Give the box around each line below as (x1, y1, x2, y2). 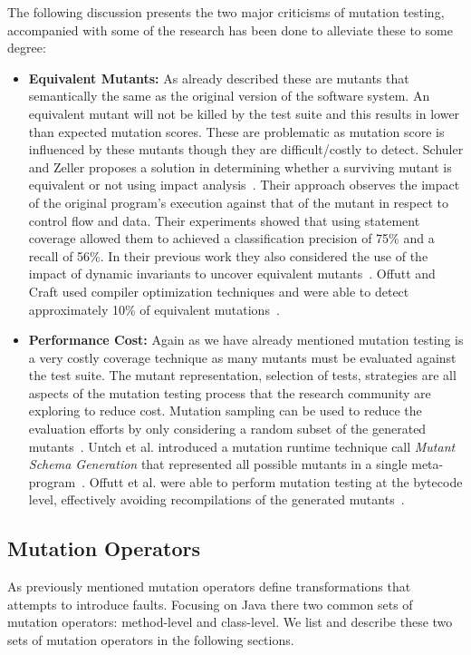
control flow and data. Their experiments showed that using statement (28, 210, 420, 230)
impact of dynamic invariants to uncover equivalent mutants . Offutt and (28, 264, 436, 283)
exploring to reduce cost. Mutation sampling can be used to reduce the (28, 401, 422, 420)
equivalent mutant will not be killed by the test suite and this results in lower (28, 103, 460, 122)
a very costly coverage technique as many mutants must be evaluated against (28, 347, 457, 367)
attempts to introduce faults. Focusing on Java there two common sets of (7, 594, 413, 613)
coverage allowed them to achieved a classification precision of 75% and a (28, 229, 435, 248)
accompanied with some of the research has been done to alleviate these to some (7, 20, 453, 39)
